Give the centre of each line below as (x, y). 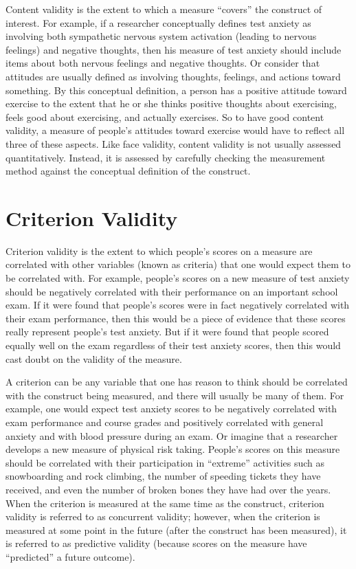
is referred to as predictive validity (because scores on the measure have (156, 543)
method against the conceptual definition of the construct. (128, 171)
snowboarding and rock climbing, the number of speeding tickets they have (163, 476)
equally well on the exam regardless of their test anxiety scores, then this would (173, 345)
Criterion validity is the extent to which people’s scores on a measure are (159, 250)
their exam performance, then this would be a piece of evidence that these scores (176, 318)
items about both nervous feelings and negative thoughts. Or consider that (163, 63)
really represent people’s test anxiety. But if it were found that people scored (167, 332)
